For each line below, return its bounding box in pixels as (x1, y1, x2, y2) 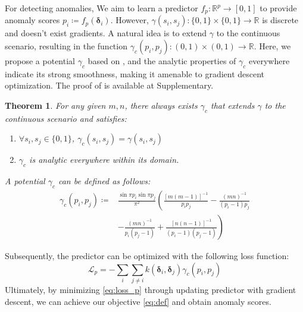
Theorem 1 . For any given (5, 99, 106, 112)
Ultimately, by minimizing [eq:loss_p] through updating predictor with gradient (5, 283, 296, 295)
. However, (110, 14, 149, 26)
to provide (260, 2, 297, 14)
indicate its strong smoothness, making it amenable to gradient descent (5, 67, 265, 80)
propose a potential (5, 55, 75, 67)
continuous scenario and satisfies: (5, 112, 127, 124)
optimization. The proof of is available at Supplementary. (5, 79, 214, 92)
